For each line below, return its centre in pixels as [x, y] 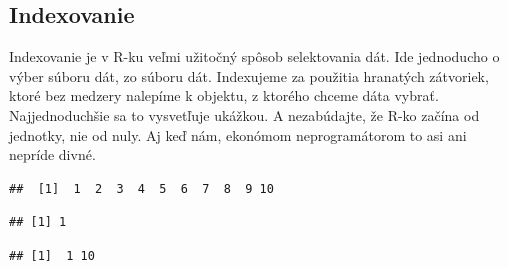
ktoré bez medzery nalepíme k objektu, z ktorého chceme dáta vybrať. [224, 95]
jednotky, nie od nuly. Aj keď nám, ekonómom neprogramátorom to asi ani [238, 134]
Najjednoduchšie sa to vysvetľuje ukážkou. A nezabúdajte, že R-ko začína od [244, 114]
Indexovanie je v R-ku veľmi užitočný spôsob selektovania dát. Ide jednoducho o [254, 56]
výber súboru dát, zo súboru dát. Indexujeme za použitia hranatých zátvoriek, [249, 75]
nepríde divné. [52, 154]
